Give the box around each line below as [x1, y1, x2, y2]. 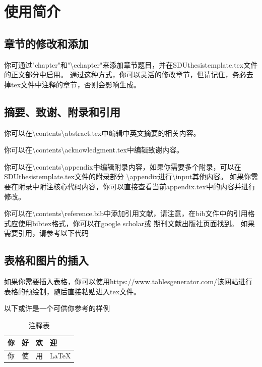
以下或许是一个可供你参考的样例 [4, 303, 110, 313]
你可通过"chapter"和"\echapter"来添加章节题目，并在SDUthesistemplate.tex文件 [4, 59, 258, 70]
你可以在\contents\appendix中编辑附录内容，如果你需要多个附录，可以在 [4, 161, 241, 172]
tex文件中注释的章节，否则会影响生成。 [11, 79, 141, 89]
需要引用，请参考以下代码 [4, 228, 89, 238]
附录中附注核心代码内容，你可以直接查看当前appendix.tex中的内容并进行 [18, 181, 255, 191]
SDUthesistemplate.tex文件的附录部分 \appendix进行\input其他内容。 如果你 [4, 171, 251, 182]
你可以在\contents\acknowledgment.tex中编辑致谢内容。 [4, 144, 183, 155]
